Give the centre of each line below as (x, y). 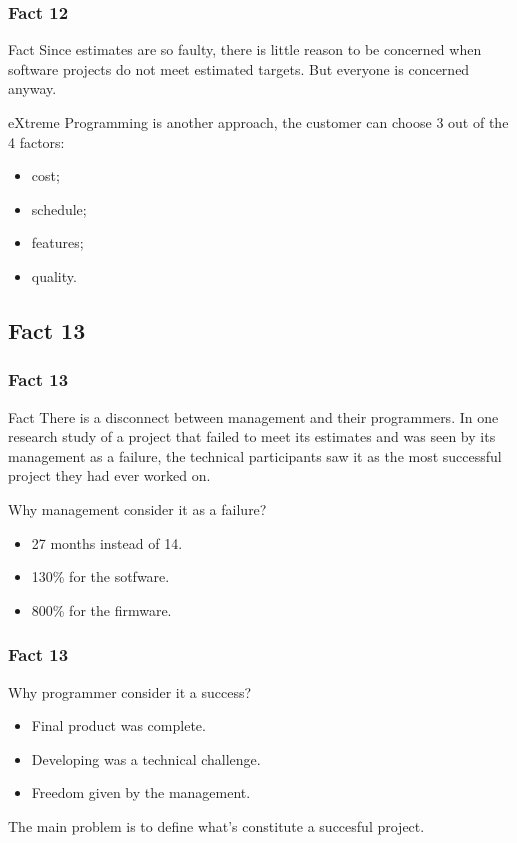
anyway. (32, 88)
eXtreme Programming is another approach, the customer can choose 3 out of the (258, 122)
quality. (54, 275)
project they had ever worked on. (109, 475)
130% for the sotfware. (100, 576)
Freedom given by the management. (141, 792)
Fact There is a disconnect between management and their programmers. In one (253, 416)
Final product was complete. (118, 725)
